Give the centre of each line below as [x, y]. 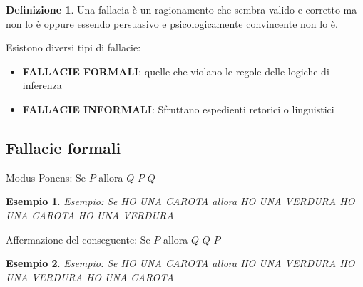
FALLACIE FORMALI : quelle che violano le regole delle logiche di [176, 71]
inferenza [42, 85]
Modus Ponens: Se [46, 177]
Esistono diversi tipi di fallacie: [73, 47]
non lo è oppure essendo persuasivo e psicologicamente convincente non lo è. [172, 23]
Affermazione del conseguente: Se [78, 239]
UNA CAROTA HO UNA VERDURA [90, 215]
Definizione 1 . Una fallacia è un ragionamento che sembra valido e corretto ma [181, 9]
